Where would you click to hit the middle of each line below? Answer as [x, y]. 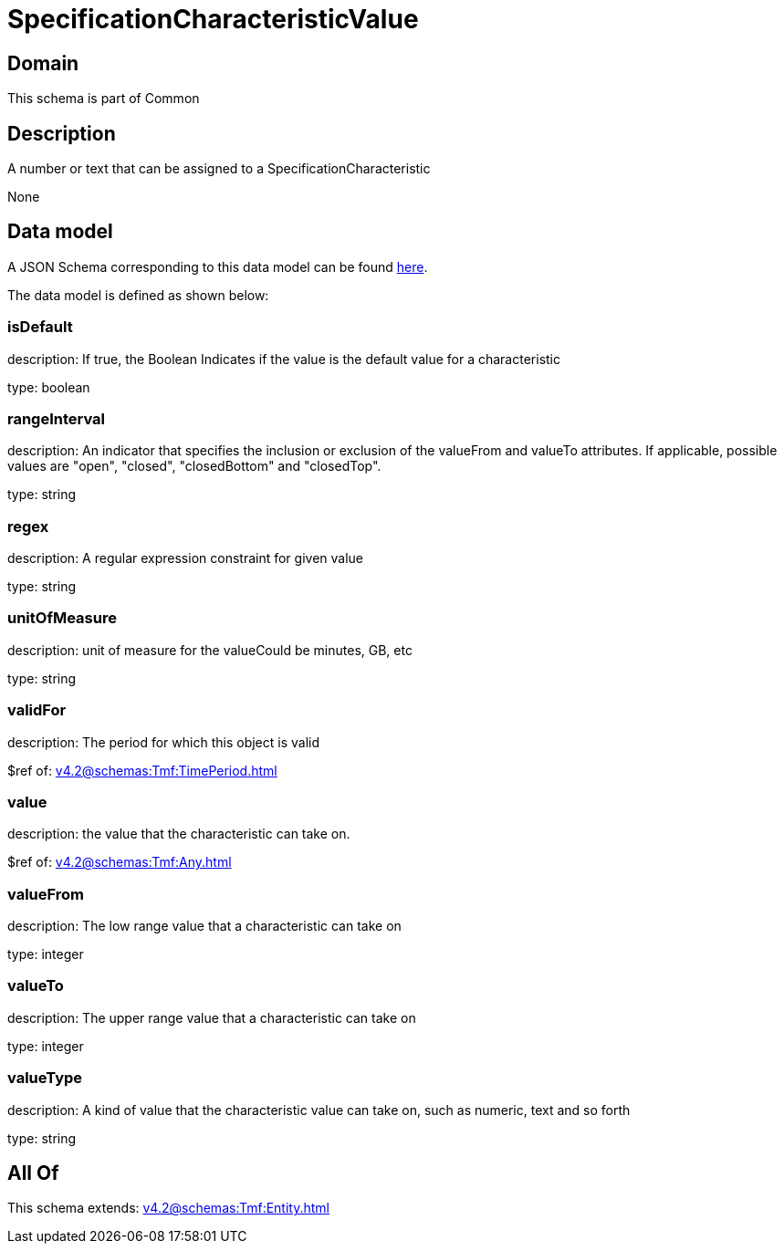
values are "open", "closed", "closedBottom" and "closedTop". [194, 466]
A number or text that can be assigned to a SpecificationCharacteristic [219, 169]
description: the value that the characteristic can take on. [179, 834]
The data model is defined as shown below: [138, 295]
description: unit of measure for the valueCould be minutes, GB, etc [210, 650]
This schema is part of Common [104, 99]
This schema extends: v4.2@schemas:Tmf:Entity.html [168, 1208]
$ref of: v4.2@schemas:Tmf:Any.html [120, 862]
